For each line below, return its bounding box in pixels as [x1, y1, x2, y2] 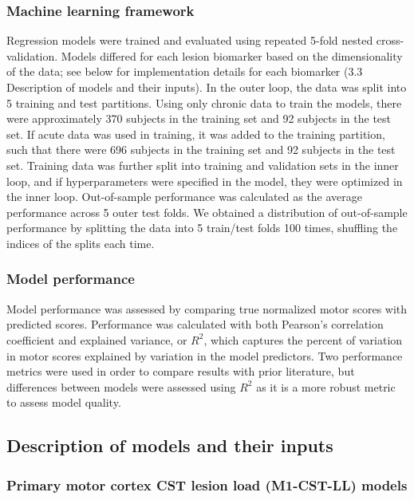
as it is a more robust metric [256, 378, 396, 395]
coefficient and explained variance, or [6, 331, 187, 348]
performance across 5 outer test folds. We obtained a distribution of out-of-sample [6, 203, 408, 220]
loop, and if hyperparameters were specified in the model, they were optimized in [6, 172, 403, 189]
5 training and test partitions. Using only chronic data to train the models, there [6, 94, 402, 111]
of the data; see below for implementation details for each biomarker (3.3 [6, 63, 363, 80]
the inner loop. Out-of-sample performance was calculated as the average [6, 188, 363, 205]
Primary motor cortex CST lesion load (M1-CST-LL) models [6, 474, 408, 494]
